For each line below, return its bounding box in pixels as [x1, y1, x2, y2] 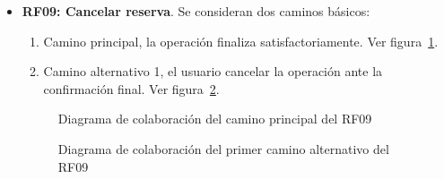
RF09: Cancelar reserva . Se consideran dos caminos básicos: [22, 2, 370, 20]
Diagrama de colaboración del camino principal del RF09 [57, 109, 372, 128]
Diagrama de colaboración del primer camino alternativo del [57, 139, 389, 158]
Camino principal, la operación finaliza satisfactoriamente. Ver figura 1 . [43, 31, 439, 50]
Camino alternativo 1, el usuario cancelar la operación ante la [43, 62, 383, 81]
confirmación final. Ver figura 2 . [43, 79, 220, 98]
